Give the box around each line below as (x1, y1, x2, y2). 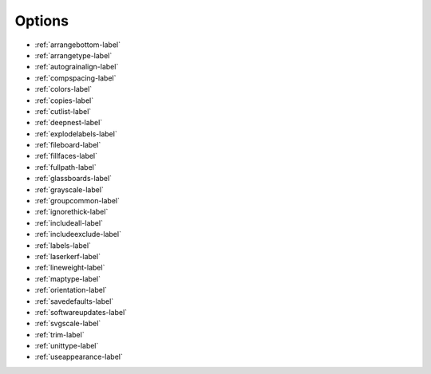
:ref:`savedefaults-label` (34, 296, 114, 306)
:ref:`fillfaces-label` (34, 152, 98, 161)
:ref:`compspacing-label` (34, 73, 117, 83)
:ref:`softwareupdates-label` (34, 307, 128, 317)
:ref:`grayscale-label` (34, 184, 104, 195)
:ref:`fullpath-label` (34, 162, 97, 171)
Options (14, 12, 69, 30)
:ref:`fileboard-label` (34, 140, 101, 150)
